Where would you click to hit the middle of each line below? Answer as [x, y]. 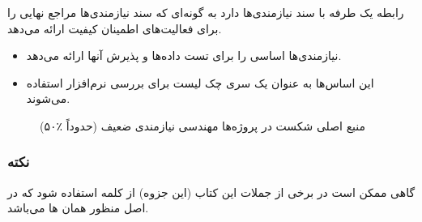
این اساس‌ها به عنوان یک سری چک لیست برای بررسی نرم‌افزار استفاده [200, 82]
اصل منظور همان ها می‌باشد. [78, 208]
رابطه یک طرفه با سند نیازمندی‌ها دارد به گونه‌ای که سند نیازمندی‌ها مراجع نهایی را [206, 12]
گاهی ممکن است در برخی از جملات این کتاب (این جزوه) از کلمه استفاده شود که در [211, 192]
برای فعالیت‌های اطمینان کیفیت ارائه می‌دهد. [115, 28]
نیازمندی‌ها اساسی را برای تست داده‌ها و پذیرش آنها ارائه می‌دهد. [184, 55]
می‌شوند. [48, 98]
